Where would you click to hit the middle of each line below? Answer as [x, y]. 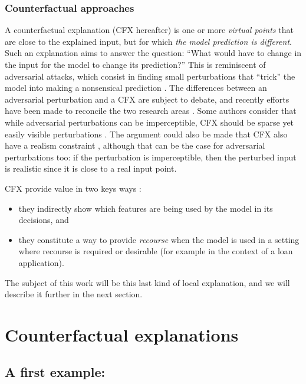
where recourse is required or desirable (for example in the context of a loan [156, 251]
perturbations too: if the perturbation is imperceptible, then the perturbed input [151, 157]
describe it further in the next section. [74, 294]
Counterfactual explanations [122, 334]
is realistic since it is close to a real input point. [91, 168]
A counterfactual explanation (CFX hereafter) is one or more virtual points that [149, 30]
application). [41, 262]
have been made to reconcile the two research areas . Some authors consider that [151, 111]
